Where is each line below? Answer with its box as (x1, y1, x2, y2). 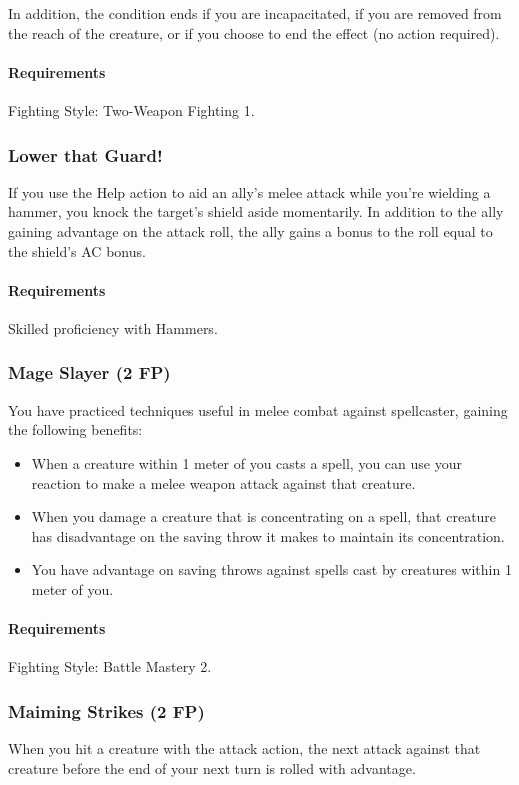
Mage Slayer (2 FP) (8, 360, 171, 385)
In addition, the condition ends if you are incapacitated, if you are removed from (8, 3, 502, 23)
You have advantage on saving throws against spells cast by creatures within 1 (31, 559, 512, 580)
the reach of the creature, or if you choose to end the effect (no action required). (8, 22, 500, 43)
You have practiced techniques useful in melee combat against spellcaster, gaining (8, 399, 508, 420)
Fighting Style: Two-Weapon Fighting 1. (8, 99, 255, 120)
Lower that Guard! (8, 142, 163, 167)
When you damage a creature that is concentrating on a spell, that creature (31, 506, 497, 527)
